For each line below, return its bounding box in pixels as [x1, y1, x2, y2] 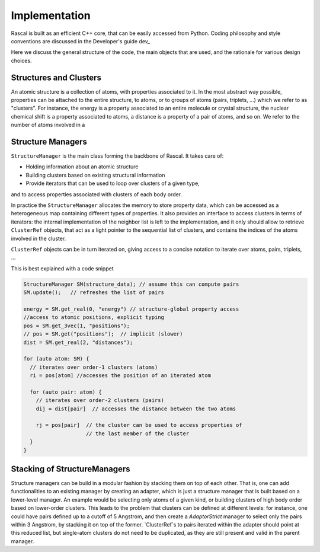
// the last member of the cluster [86, 430, 190, 437]
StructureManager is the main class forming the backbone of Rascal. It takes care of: [11, 152, 224, 159]
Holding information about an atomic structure [25, 163, 139, 170]
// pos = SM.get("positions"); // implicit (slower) [23, 331, 183, 337]
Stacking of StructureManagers [11, 464, 130, 474]
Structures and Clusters [11, 72, 102, 82]
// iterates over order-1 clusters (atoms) [30, 363, 158, 371]
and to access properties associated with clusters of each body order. [11, 190, 183, 198]
